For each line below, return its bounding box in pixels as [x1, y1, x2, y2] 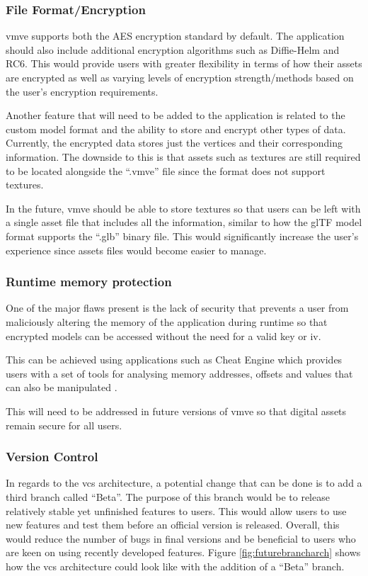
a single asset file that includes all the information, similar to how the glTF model [6, 215, 362, 230]
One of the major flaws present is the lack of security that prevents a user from [6, 300, 349, 315]
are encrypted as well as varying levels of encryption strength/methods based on [6, 70, 354, 84]
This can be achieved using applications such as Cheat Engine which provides [6, 352, 343, 367]
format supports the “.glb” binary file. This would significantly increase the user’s [6, 228, 359, 243]
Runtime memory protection [6, 273, 172, 290]
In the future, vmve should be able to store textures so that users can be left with [6, 201, 361, 215]
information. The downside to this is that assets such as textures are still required [6, 149, 361, 164]
